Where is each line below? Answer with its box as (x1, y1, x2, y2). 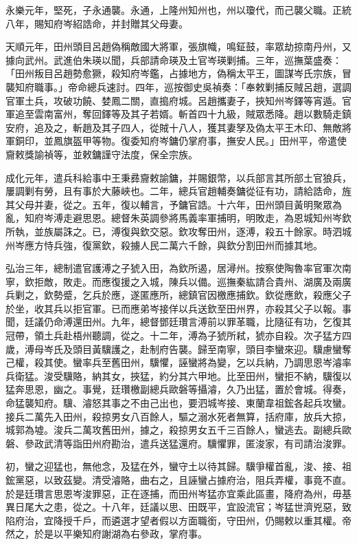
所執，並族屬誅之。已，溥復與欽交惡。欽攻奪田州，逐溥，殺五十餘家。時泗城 (5, 224, 352, 238)
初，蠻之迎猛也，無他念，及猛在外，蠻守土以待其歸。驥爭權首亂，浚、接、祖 (5, 459, 352, 473)
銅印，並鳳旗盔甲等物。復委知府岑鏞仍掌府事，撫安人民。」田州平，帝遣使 (14, 133, 347, 148)
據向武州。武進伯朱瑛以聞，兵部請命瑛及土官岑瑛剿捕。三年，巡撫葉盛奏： (5, 52, 342, 67)
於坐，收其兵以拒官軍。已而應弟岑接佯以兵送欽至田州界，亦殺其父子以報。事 (5, 301, 352, 315)
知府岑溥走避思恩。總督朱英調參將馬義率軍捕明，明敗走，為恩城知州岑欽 (24, 211, 352, 225)
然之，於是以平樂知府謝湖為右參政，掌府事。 (5, 526, 207, 541)
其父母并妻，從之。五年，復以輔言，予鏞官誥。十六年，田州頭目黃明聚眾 (5, 197, 332, 211)
